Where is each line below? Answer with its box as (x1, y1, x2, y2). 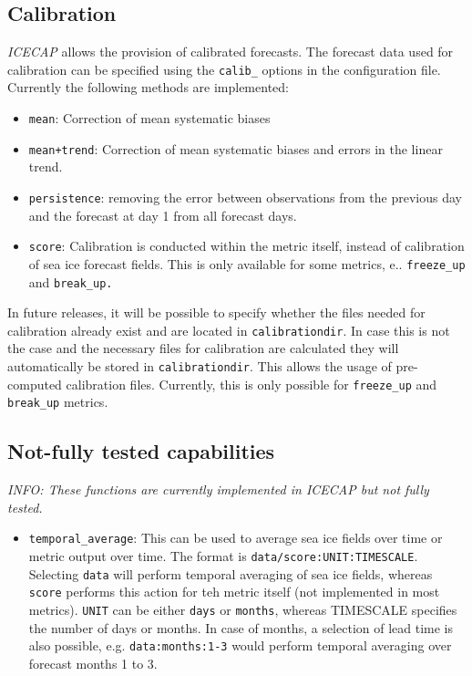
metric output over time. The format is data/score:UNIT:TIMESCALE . (28, 546, 418, 566)
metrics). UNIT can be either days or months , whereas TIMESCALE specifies (28, 600, 457, 619)
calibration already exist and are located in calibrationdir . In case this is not (7, 320, 450, 339)
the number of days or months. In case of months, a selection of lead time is (28, 618, 454, 637)
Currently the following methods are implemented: (7, 78, 289, 97)
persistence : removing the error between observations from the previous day (28, 187, 462, 206)
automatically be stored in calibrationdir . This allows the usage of (7, 357, 392, 376)
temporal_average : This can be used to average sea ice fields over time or (28, 528, 443, 547)
